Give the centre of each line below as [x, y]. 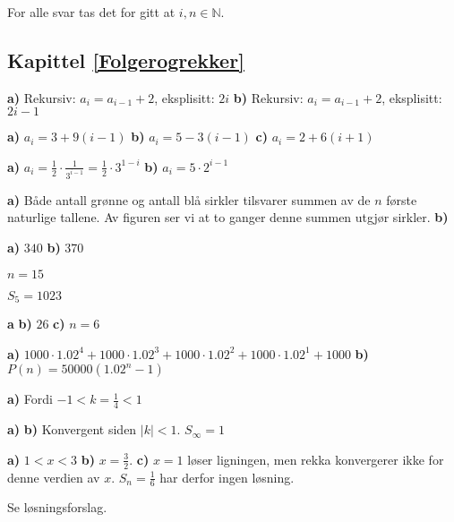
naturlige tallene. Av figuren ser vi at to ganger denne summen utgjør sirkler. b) [228, 217]
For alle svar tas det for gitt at [91, 12]
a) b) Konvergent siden [72, 429]
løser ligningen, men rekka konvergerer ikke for [316, 459]
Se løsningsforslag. [57, 507]
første [402, 199]
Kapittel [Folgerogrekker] [126, 60]
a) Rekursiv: [42, 97]
